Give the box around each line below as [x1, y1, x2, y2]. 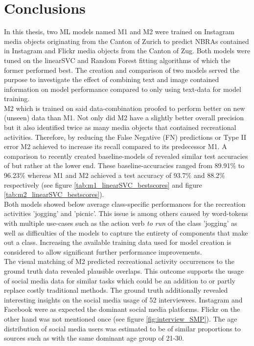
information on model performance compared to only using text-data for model [4, 84, 241, 94]
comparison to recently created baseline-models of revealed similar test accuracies [4, 151, 248, 161]
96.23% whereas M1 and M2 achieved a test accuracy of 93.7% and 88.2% [4, 170, 225, 180]
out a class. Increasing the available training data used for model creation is [4, 237, 231, 247]
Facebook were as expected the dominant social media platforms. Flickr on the [4, 304, 240, 314]
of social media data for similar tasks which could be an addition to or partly [4, 275, 235, 285]
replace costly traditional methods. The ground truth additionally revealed [4, 285, 228, 295]
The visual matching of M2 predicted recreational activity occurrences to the [4, 256, 234, 266]
